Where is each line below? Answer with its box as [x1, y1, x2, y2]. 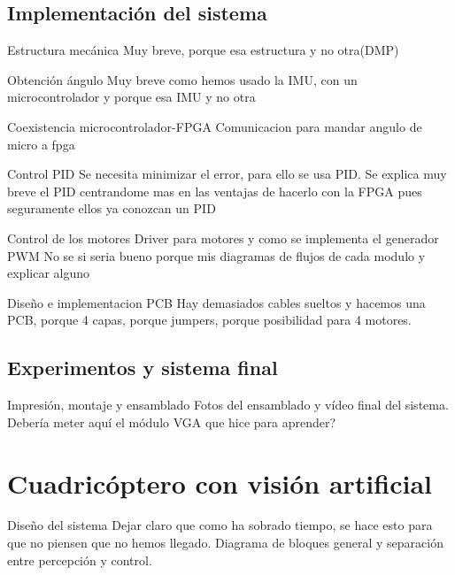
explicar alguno [7, 264, 90, 282]
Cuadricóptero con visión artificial [7, 464, 432, 501]
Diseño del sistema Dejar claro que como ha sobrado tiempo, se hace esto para [7, 516, 433, 534]
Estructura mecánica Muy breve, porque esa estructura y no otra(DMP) [7, 41, 399, 59]
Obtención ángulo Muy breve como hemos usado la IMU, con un [7, 70, 358, 88]
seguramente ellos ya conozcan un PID [7, 199, 216, 218]
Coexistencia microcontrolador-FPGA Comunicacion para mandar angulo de [7, 117, 422, 135]
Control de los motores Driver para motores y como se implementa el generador [7, 228, 439, 247]
